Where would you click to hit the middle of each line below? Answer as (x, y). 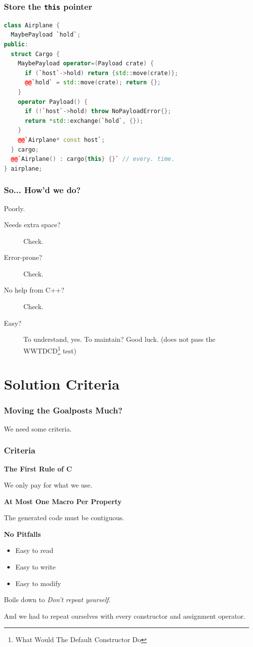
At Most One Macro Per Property (63, 501)
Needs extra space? (32, 225)
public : (16, 44)
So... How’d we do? (42, 190)
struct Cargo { (35, 54)
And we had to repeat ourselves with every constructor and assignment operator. (125, 616)
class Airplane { (32, 25)
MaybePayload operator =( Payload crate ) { (86, 64)
